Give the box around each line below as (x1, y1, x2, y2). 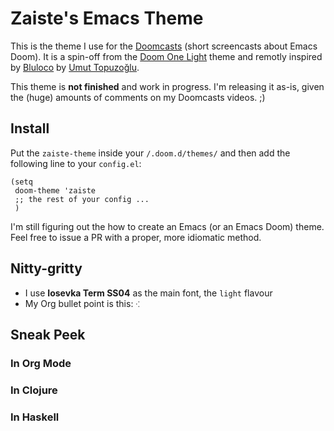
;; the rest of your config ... (14, 194, 150, 204)
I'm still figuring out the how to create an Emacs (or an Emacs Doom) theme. (10, 220, 325, 232)
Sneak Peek (10, 326, 86, 343)
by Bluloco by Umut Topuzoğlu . (10, 61, 140, 73)
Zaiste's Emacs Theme (10, 7, 204, 30)
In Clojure (10, 383, 58, 397)
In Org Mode (10, 356, 72, 370)
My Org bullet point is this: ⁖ (24, 297, 140, 309)
